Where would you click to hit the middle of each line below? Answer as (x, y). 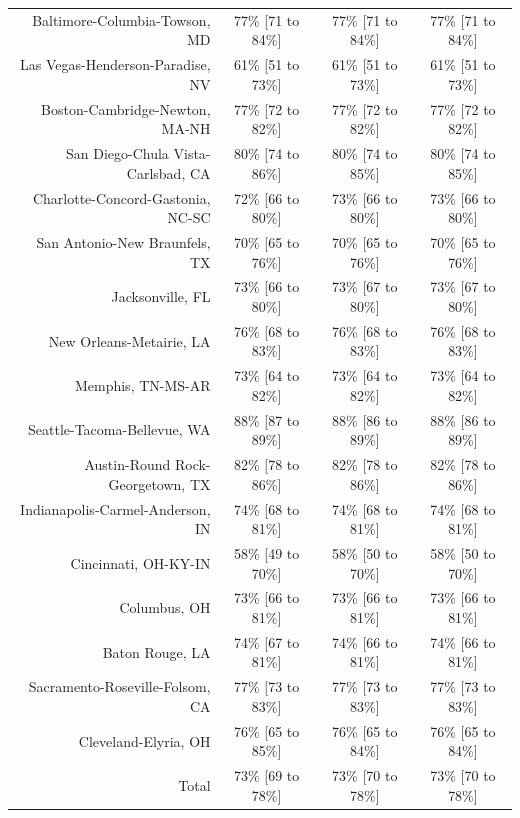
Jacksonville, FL (161, 296)
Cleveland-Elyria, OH (144, 740)
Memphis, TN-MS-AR (142, 385)
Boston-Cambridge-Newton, (126, 108)
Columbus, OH (165, 607)
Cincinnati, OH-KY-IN (140, 562)
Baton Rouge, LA (156, 651)
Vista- (192, 153)
